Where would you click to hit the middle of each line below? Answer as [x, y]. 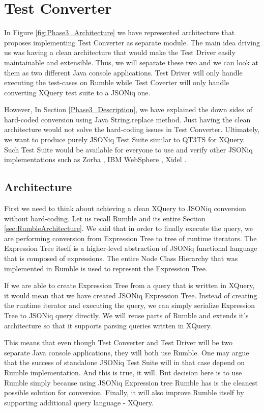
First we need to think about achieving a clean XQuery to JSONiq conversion [125, 208]
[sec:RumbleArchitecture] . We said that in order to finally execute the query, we [128, 228]
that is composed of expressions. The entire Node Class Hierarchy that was [121, 258]
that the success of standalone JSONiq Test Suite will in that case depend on [125, 362]
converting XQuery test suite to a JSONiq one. [77, 92]
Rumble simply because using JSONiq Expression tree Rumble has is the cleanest [131, 382]
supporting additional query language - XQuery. [79, 402]
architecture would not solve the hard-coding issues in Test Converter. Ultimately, [132, 129]
